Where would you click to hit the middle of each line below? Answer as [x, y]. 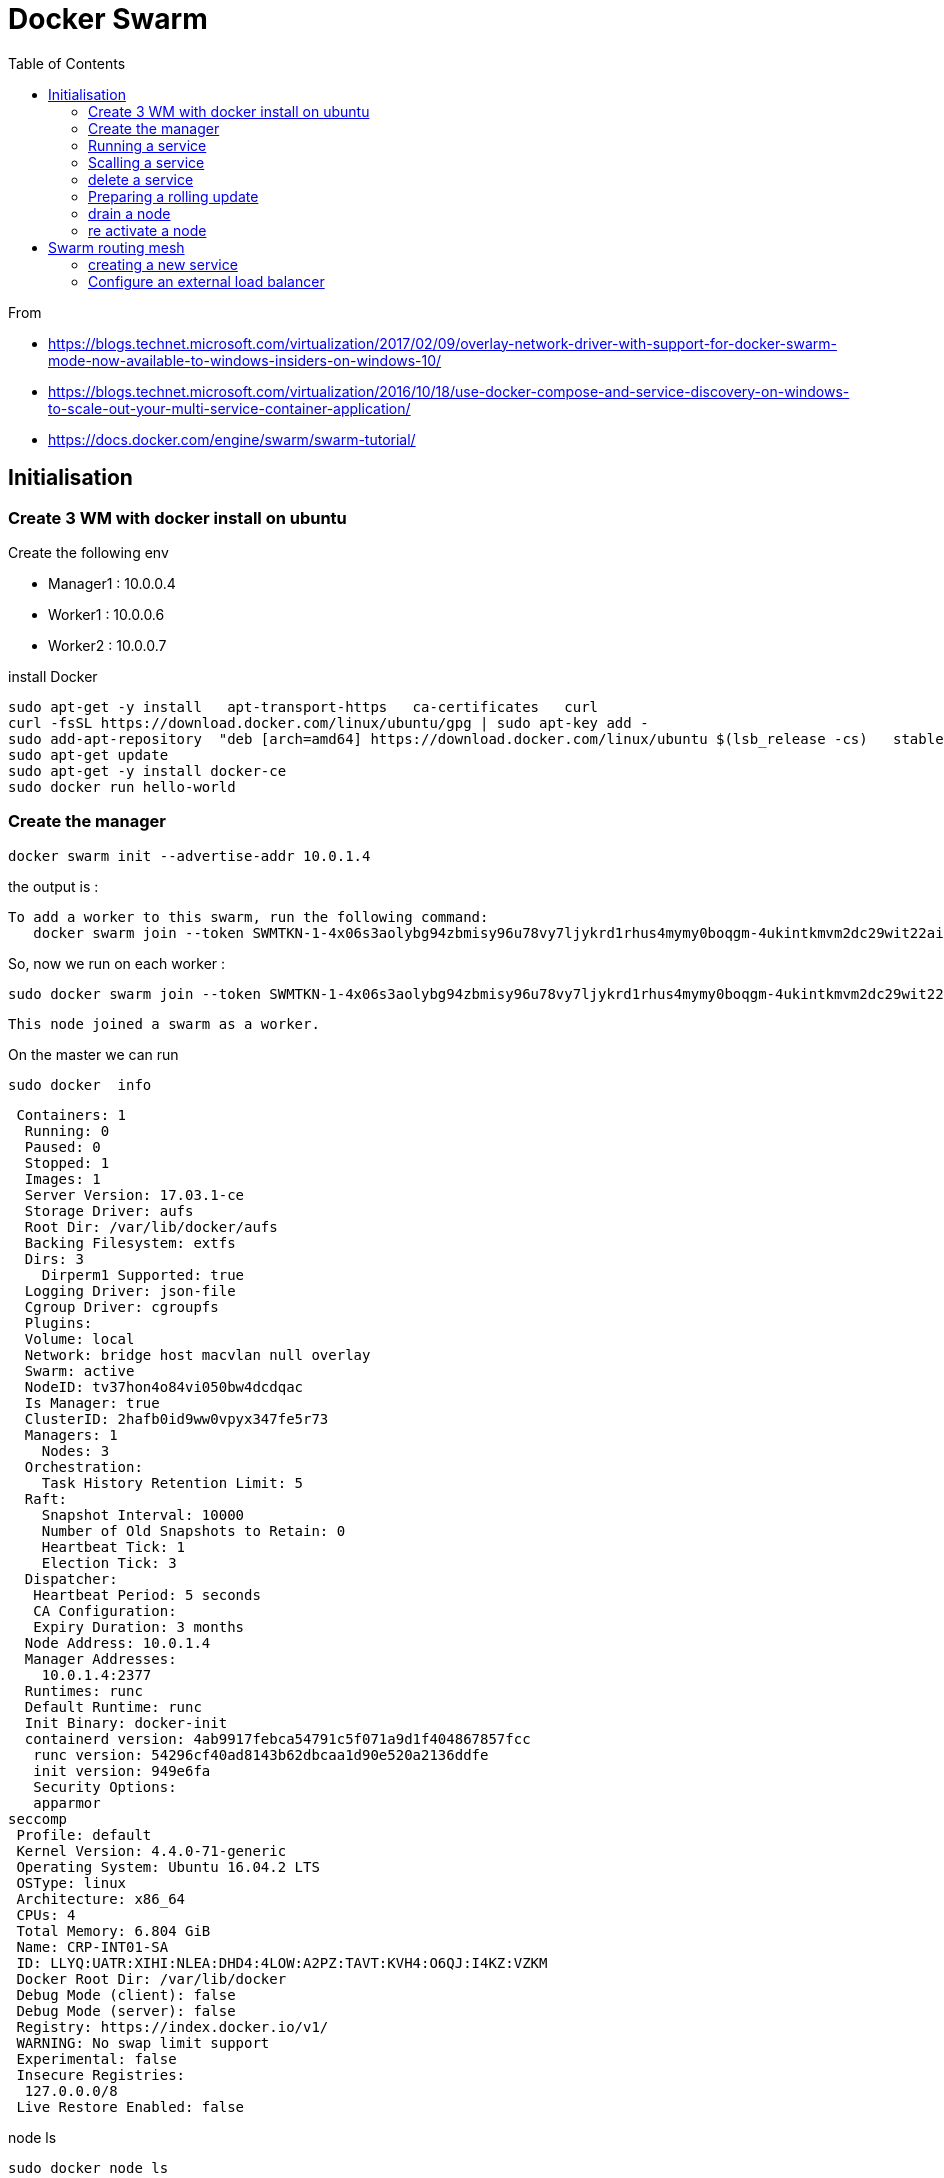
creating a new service [163, 264]
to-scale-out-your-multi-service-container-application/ [229, 408]
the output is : [53, 886]
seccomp [38, 1818]
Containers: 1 [71, 1114]
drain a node [129, 213]
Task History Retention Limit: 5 [172, 1482]
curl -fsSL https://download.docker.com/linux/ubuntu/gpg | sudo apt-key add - [328, 722]
